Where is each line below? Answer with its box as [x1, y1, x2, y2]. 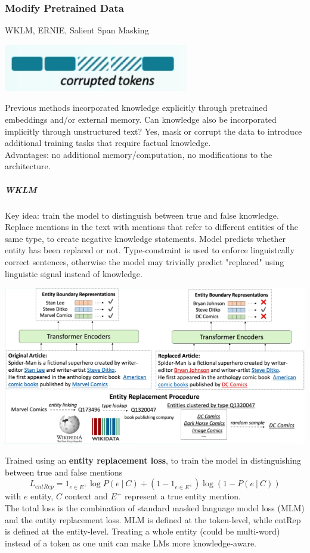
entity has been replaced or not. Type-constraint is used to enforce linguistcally [5, 244, 294, 256]
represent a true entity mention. [124, 490, 241, 502]
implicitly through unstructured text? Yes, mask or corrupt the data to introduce [5, 125, 302, 137]
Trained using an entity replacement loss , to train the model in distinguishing [5, 454, 302, 467]
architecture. [5, 160, 51, 172]
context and [64, 490, 108, 502]
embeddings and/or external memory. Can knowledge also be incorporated [5, 113, 277, 125]
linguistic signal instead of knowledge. [5, 267, 142, 279]
